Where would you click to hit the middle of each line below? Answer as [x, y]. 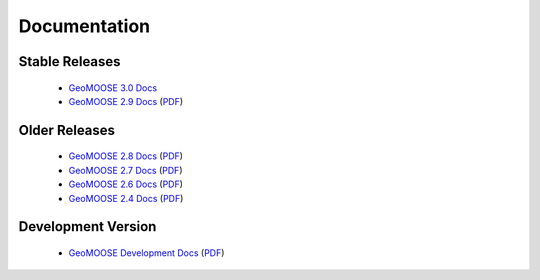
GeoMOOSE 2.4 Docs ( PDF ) [126, 198]
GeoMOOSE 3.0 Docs [113, 87]
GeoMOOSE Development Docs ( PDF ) [146, 252]
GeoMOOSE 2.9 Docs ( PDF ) [126, 101]
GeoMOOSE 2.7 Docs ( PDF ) [125, 170]
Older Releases [66, 130]
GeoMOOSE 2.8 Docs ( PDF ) [126, 156]
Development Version [87, 226]
